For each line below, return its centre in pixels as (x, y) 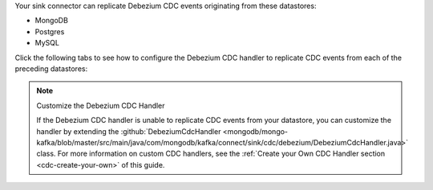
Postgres (50, 31)
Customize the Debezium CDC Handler (101, 105)
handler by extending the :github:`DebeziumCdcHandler (129, 131)
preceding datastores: (51, 69)
